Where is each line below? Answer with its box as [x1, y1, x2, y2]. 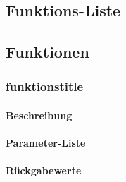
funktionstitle [6, 78, 84, 95]
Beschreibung [6, 108, 73, 122]
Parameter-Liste [6, 135, 86, 150]
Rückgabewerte [6, 163, 82, 178]
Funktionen [6, 41, 89, 63]
